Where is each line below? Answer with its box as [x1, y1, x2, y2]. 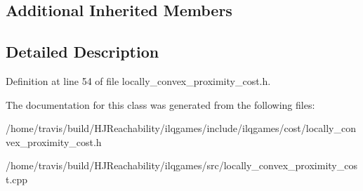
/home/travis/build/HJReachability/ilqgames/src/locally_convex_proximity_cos [6, 158, 357, 173]
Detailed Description [6, 41, 159, 62]
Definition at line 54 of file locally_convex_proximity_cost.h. [6, 73, 271, 88]
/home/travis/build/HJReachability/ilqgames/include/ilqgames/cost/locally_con [6, 121, 356, 136]
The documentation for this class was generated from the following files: [6, 97, 315, 112]
